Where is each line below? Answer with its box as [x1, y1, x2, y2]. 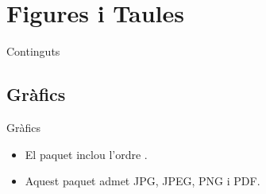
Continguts [6, 43, 60, 60]
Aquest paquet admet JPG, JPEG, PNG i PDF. [25, 173, 260, 189]
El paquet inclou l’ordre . [25, 145, 148, 162]
